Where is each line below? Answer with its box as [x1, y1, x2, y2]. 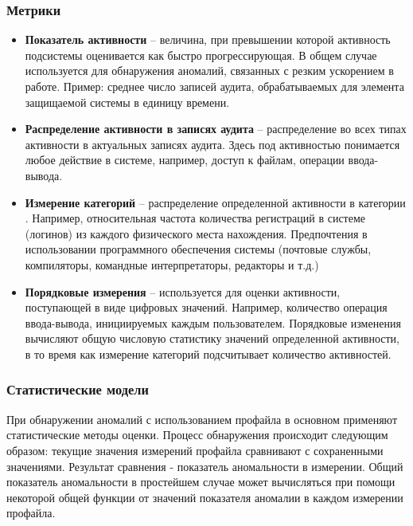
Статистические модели [6, 379, 149, 399]
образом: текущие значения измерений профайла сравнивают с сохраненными [6, 442, 384, 458]
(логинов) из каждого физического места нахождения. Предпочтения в [25, 225, 368, 241]
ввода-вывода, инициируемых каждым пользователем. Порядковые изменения [25, 314, 401, 331]
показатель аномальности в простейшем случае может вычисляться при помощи [6, 473, 395, 490]
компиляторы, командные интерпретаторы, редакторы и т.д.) [25, 256, 319, 273]
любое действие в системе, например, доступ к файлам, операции [25, 151, 345, 168]
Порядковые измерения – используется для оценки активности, [25, 283, 341, 300]
